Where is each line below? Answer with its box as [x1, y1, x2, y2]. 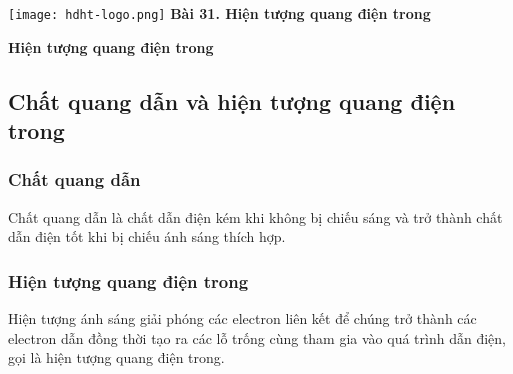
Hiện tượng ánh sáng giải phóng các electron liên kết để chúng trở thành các [8, 308, 477, 329]
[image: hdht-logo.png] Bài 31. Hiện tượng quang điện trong [8, 3, 431, 23]
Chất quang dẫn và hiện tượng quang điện [8, 85, 456, 116]
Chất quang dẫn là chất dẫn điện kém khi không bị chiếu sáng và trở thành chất [8, 206, 503, 227]
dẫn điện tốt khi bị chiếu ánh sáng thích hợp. [8, 226, 286, 247]
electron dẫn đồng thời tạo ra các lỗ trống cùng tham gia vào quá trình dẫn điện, [8, 327, 506, 348]
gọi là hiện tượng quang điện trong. [8, 347, 225, 368]
